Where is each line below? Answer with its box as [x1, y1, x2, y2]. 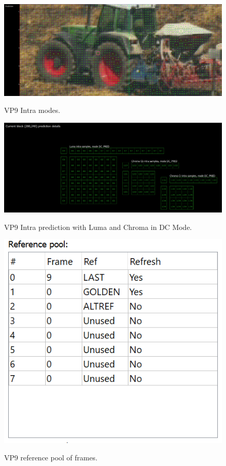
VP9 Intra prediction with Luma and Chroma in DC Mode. [4, 221, 192, 232]
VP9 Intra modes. [4, 105, 61, 115]
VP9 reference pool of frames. [4, 452, 98, 462]
